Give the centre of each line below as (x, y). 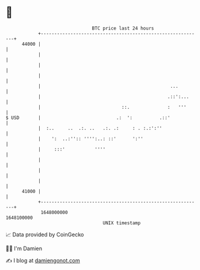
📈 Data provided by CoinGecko (45, 235)
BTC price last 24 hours (123, 28)
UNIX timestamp (122, 223)
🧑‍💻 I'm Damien (24, 248)
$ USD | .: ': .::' (88, 118)
